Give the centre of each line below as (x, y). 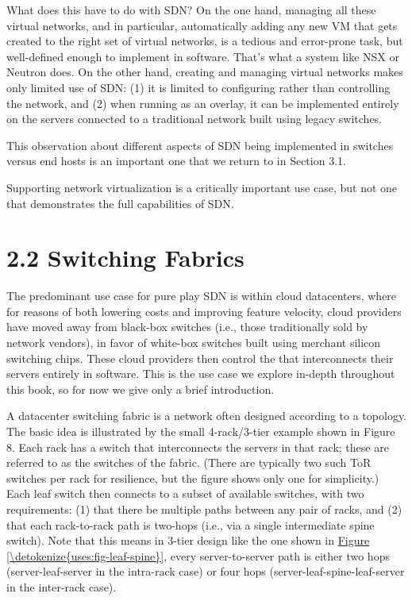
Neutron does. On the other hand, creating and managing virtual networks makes (205, 72)
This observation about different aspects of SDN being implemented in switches (200, 145)
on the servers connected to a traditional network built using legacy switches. (194, 119)
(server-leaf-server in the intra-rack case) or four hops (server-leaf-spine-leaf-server (206, 571)
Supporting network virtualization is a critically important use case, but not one (202, 187)
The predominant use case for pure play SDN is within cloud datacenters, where (202, 296)
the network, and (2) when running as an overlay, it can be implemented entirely (203, 103)
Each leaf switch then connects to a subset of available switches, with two (185, 493)
